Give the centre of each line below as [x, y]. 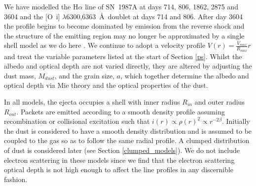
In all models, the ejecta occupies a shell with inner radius [92, 101]
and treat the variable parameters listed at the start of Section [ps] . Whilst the [123, 56]
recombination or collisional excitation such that [77, 121]
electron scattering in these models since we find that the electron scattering [119, 160]
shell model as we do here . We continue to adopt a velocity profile [105, 45]
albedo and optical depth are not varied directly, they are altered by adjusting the [128, 66]
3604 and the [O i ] [32, 16]
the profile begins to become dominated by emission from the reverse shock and [124, 26]
